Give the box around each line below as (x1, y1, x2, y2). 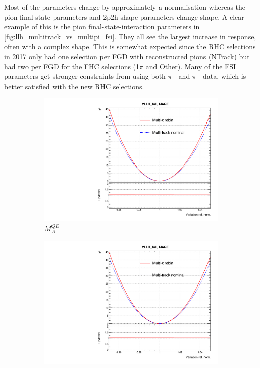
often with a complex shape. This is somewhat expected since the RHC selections (4, 41, 256, 52)
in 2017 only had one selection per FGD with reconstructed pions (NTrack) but (4, 51, 250, 61)
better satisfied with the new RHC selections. (4, 80, 144, 91)
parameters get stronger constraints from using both (4, 71, 166, 81)
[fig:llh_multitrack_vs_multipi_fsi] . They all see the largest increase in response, (4, 31, 256, 42)
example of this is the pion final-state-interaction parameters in (4, 21, 200, 32)
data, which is (202, 71, 246, 81)
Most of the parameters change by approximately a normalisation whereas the (4, 2, 246, 12)
